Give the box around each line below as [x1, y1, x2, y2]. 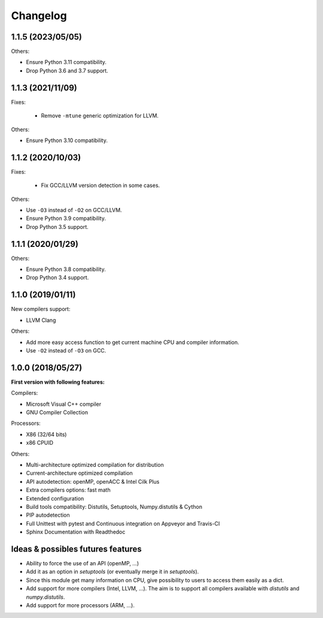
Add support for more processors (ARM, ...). [26, 601, 135, 608]
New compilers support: [11, 306, 71, 313]
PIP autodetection [26, 511, 70, 518]
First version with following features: [11, 378, 105, 385]
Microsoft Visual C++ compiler [26, 400, 102, 408]
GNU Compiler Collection [26, 409, 89, 416]
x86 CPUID [26, 439, 54, 447]
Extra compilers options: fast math [26, 486, 111, 494]
